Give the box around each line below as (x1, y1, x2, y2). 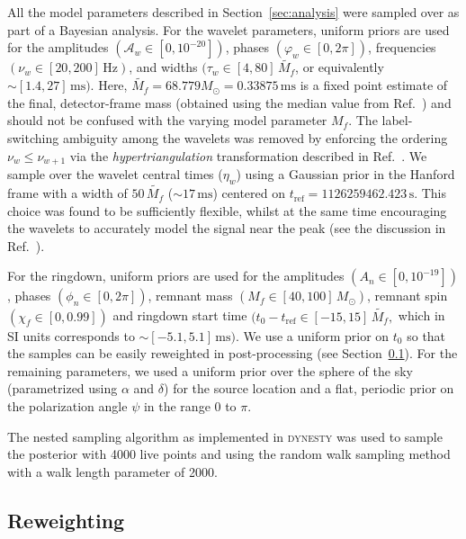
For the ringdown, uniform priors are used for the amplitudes (7, 266, 345, 285)
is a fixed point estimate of (300, 76, 448, 94)
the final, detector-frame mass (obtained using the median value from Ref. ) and (7, 93, 452, 112)
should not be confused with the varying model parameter (7, 111, 327, 130)
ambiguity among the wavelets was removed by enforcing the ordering (62, 129, 448, 147)
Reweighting (7, 506, 125, 534)
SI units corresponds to (7, 326, 135, 345)
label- (381, 111, 413, 130)
